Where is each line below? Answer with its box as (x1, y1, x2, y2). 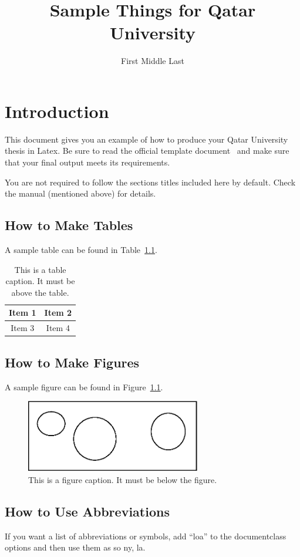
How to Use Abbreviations (5, 502, 170, 521)
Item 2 (44, 306, 72, 319)
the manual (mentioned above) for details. (5, 187, 156, 200)
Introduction (5, 99, 109, 123)
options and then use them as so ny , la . (5, 541, 146, 553)
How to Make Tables (5, 216, 133, 234)
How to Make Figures (5, 353, 140, 371)
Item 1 (9, 306, 36, 319)
